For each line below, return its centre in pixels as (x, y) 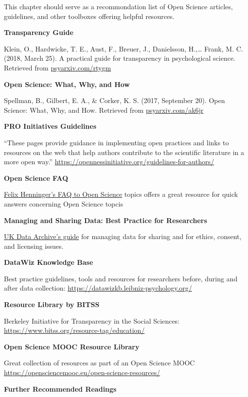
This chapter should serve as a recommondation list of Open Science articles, (118, 6)
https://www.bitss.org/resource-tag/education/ (74, 330)
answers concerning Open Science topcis (63, 203)
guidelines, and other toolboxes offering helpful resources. (89, 16)
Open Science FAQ (36, 178)
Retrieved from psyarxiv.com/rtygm (58, 67)
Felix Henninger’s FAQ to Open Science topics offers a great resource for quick (121, 194)
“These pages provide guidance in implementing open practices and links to (116, 142)
